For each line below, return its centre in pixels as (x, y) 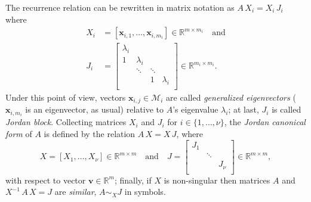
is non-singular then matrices (217, 180)
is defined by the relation (90, 133)
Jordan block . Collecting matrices (66, 122)
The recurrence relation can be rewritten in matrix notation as (120, 7)
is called (287, 109)
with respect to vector (46, 180)
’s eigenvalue (195, 109)
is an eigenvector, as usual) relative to (94, 109)
